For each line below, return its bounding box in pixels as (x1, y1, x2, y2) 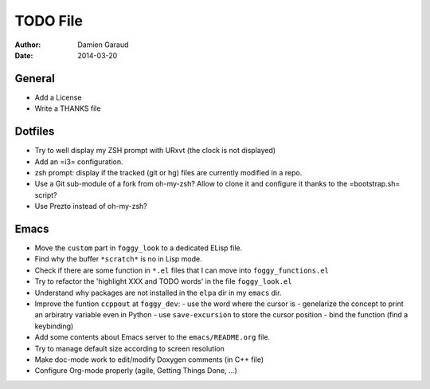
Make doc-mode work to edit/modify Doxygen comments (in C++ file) (34, 355, 264, 364)
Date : (14, 50, 33, 60)
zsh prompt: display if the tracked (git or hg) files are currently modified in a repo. (34, 167, 303, 177)
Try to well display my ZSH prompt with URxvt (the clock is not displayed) (34, 146, 276, 155)
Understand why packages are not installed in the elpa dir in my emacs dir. (34, 288, 282, 297)
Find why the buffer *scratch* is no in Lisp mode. (34, 254, 202, 264)
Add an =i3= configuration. (34, 156, 123, 167)
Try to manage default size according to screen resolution (34, 344, 225, 353)
